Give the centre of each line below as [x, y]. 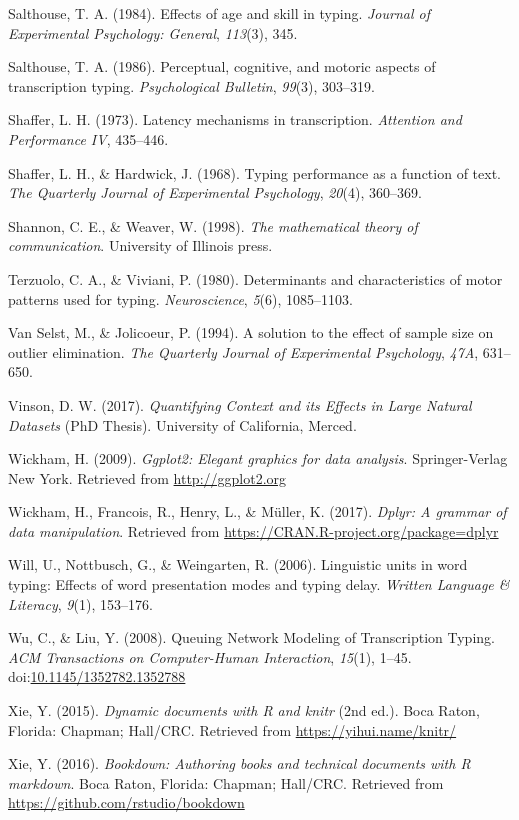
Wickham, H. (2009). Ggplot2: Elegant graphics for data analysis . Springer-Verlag [258, 458]
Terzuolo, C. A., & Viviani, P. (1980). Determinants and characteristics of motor [255, 278]
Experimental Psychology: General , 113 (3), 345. [153, 32]
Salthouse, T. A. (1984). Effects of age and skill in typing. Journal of [219, 13]
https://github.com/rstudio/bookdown [126, 802]
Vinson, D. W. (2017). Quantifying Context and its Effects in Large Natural [240, 404]
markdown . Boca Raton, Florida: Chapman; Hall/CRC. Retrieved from [226, 782]
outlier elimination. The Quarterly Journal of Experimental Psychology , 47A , [243, 351]
